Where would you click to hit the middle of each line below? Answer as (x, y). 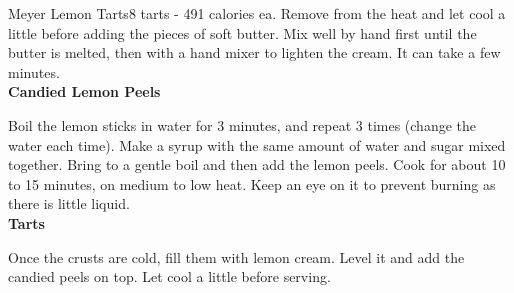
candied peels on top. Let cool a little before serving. (169, 276)
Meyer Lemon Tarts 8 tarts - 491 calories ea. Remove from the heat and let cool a (257, 13)
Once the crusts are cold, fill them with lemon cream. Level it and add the (236, 256)
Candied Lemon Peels (84, 91)
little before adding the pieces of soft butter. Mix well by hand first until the (242, 32)
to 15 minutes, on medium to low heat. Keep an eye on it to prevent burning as (252, 183)
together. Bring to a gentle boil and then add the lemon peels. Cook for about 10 (257, 164)
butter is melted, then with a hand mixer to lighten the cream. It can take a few (254, 52)
